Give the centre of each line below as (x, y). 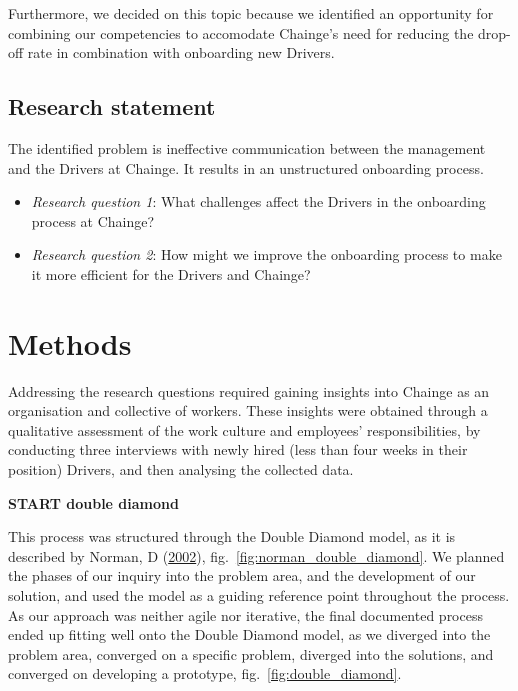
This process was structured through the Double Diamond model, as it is (232, 536)
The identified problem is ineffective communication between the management (247, 147)
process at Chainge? (93, 220)
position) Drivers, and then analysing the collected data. (181, 469)
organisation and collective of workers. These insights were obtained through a (248, 410)
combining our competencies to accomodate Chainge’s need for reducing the (241, 32)
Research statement (112, 106)
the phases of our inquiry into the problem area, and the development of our (242, 575)
